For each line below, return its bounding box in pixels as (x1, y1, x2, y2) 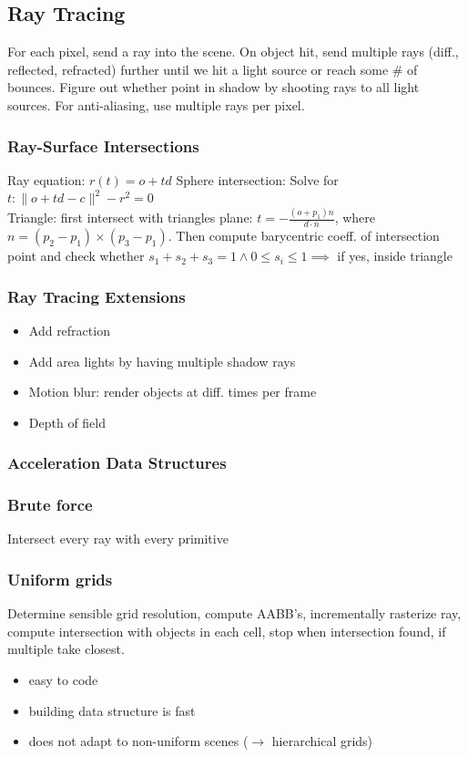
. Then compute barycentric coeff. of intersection (168, 226, 440, 245)
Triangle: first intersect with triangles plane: (7, 208, 253, 227)
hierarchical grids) (271, 731, 373, 751)
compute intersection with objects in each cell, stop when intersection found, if (7, 621, 446, 640)
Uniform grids (7, 567, 113, 590)
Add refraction (28, 320, 110, 339)
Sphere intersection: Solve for (176, 170, 339, 189)
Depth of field (28, 412, 107, 431)
